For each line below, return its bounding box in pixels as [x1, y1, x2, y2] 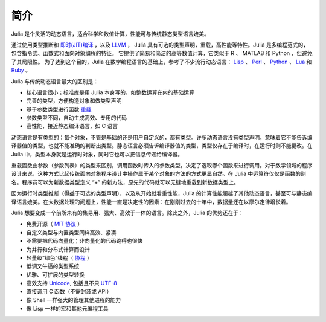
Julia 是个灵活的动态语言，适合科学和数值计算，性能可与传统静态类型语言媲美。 [11, 30, 209, 37]
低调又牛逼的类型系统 [26, 263, 80, 270]
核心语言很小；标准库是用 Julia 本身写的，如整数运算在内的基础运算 [26, 88, 194, 96]
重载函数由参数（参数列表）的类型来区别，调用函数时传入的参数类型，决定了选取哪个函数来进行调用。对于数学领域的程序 [11, 162, 313, 169]
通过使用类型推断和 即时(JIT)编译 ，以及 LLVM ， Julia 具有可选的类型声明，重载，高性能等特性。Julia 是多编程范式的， [11, 41, 309, 48]
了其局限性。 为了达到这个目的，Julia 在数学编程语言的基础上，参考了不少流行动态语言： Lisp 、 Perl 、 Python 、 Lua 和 [11, 58, 312, 65]
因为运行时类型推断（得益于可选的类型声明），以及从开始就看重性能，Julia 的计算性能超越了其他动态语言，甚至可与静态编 [11, 190, 313, 197]
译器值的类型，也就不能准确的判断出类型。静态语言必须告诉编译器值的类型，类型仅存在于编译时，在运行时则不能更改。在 [11, 142, 313, 149]
